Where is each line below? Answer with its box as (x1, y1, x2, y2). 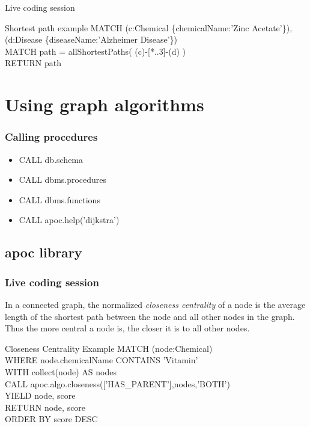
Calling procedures (5, 129, 98, 144)
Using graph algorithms (5, 92, 204, 117)
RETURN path (5, 57, 61, 69)
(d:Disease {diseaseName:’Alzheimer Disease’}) (5, 33, 178, 46)
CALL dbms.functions (19, 193, 100, 206)
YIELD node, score (5, 389, 76, 402)
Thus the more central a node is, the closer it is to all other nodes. (5, 322, 250, 334)
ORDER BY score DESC (5, 413, 98, 425)
